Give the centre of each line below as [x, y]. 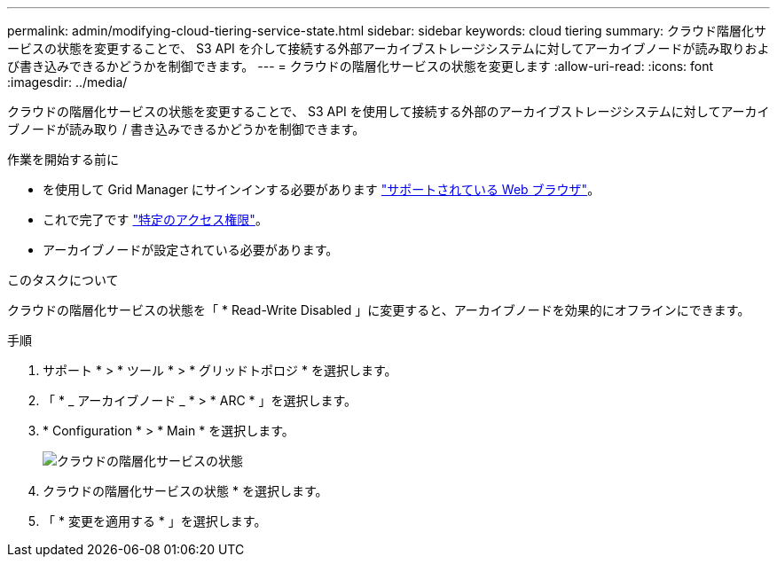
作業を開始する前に [63, 159]
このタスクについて [63, 280]
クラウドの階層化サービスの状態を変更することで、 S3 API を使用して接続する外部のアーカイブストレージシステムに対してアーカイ [388, 111]
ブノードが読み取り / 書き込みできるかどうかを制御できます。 [186, 129]
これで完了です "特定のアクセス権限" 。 [155, 219]
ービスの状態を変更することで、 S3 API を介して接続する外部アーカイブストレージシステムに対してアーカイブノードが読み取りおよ [388, 48]
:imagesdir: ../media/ [67, 82]
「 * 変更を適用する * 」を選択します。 [155, 521]
